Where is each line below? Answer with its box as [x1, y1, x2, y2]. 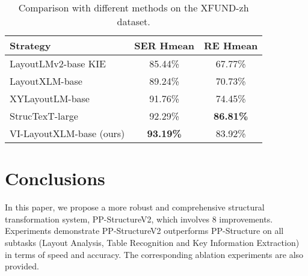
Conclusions [5, 166, 105, 191]
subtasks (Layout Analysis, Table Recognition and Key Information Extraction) [5, 236, 300, 248]
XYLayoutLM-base [10, 91, 90, 105]
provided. [5, 260, 39, 272]
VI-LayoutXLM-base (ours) [10, 126, 125, 140]
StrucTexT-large [10, 109, 78, 123]
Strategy [10, 38, 51, 52]
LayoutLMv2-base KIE [10, 57, 106, 70]
